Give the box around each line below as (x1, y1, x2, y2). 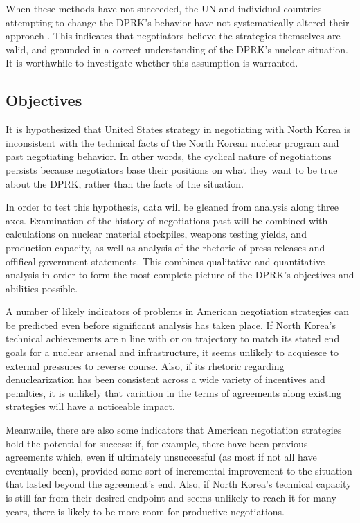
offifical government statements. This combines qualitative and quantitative (6, 254, 325, 268)
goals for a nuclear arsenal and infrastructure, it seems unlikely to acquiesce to (6, 345, 339, 360)
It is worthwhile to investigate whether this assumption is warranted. (6, 55, 298, 70)
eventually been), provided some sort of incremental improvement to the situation (6, 463, 352, 477)
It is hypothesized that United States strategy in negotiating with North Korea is (6, 122, 351, 136)
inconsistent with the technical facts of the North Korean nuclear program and (6, 135, 339, 150)
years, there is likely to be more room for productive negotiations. (6, 504, 285, 518)
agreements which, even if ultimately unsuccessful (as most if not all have (6, 450, 317, 464)
